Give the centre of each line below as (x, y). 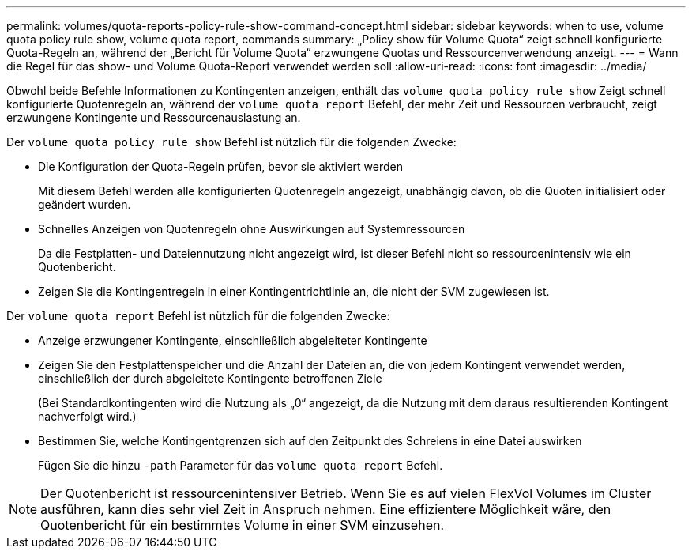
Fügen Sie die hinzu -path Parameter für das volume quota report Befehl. (241, 465)
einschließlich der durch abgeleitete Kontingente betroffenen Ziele (210, 378)
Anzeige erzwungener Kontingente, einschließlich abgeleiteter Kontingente (233, 340)
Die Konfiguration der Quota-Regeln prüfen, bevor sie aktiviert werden (221, 166)
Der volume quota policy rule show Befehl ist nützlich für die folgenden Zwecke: (231, 142)
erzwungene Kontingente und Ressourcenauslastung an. (154, 117)
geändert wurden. (85, 204)
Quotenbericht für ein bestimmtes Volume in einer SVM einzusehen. (243, 525)
